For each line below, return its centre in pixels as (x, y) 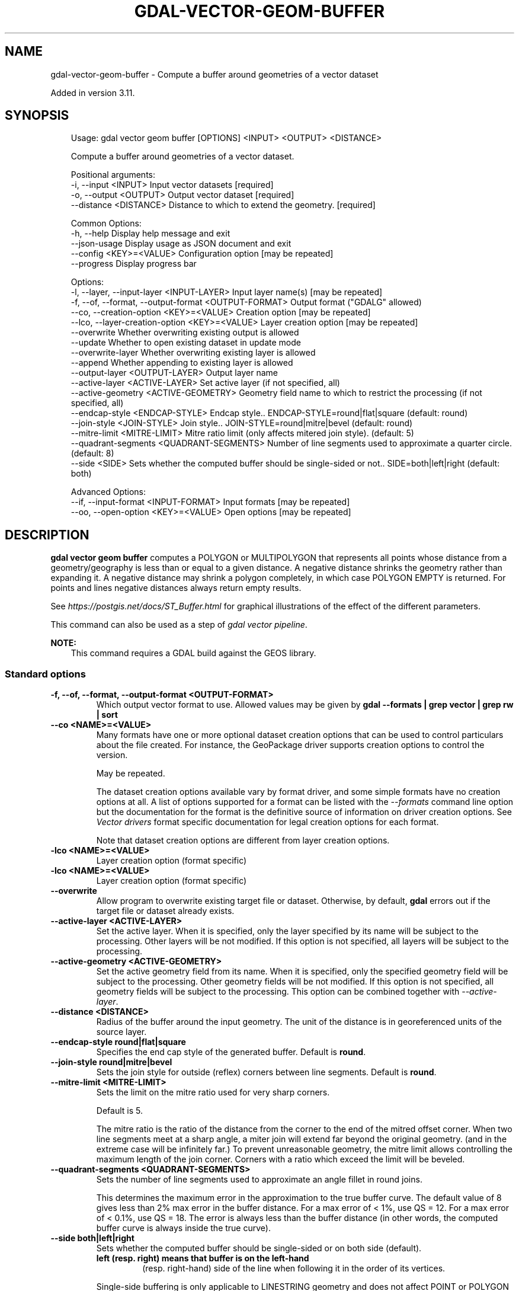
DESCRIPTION (47, 535)
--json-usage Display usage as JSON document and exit (181, 244)
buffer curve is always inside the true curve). (183, 1228)
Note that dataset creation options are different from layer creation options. (243, 841)
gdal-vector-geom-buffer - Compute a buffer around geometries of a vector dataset (214, 74)
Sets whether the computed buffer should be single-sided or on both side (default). (259, 1248)
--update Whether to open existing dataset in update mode (186, 343)
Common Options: (106, 223)
